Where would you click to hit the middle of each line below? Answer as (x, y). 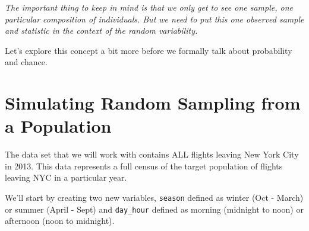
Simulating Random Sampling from (153, 103)
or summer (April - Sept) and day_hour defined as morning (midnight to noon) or (154, 209)
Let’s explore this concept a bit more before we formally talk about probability (149, 50)
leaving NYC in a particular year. (66, 177)
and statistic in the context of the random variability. (101, 31)
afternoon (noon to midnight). (60, 221)
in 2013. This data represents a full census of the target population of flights (144, 166)
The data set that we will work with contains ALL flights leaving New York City (152, 154)
